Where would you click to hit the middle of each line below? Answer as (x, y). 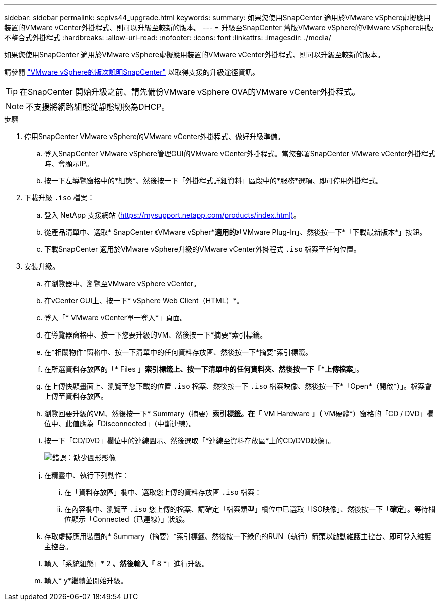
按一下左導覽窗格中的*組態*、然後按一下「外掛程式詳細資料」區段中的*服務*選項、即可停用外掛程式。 (214, 181)
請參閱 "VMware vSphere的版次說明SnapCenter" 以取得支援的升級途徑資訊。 (132, 72)
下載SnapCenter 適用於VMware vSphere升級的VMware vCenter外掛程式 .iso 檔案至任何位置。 (203, 249)
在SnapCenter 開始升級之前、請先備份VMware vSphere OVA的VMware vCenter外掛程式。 (190, 92)
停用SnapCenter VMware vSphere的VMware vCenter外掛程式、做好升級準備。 (155, 136)
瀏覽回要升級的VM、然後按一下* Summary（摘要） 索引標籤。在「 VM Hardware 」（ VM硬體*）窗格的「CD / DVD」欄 (239, 413)
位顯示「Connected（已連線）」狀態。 (127, 519)
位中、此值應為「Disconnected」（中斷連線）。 (120, 423)
